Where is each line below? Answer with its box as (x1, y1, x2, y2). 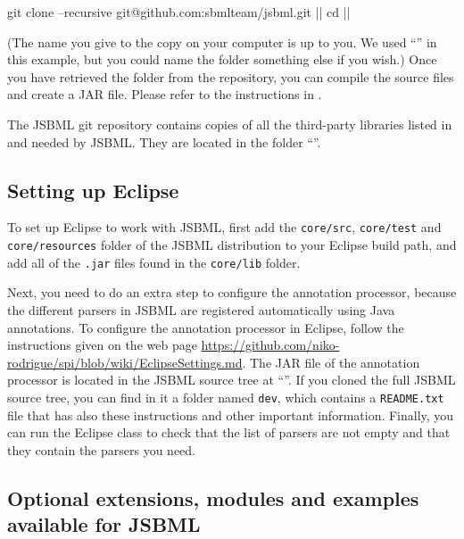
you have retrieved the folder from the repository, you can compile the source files (7, 67, 454, 86)
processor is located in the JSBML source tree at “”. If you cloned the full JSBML (7, 370, 456, 389)
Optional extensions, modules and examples (7, 484, 419, 511)
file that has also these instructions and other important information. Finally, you (7, 405, 454, 424)
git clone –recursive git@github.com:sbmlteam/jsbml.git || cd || (7, 3, 351, 21)
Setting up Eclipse (7, 176, 179, 203)
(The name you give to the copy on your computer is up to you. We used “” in (7, 32, 437, 51)
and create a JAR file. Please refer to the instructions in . (7, 85, 322, 104)
